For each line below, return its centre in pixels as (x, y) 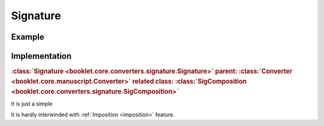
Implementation (41, 56)
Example (28, 37)
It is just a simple (32, 104)
